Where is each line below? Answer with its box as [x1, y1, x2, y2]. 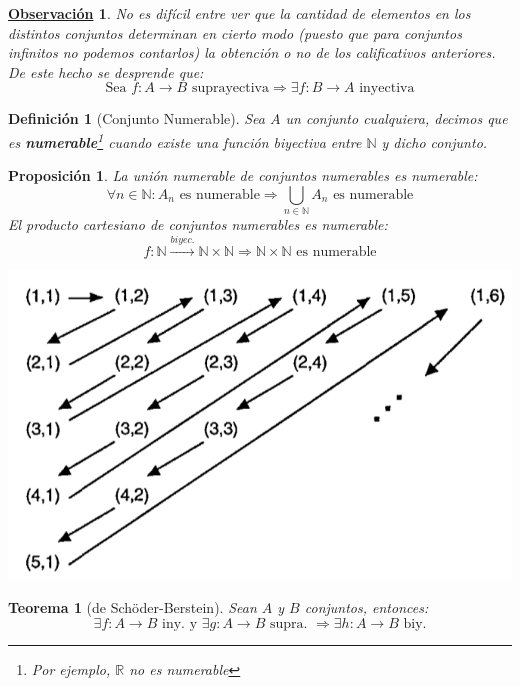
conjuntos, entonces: [304, 597, 429, 618]
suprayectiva [191, 81, 270, 96]
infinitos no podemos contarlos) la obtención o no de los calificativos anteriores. [8, 42, 496, 63]
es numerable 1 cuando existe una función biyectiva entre [8, 128, 362, 152]
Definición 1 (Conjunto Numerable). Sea [8, 108, 265, 129]
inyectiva [359, 81, 415, 96]
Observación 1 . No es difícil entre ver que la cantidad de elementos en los [8, 3, 471, 23]
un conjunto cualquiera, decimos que [285, 108, 508, 129]
